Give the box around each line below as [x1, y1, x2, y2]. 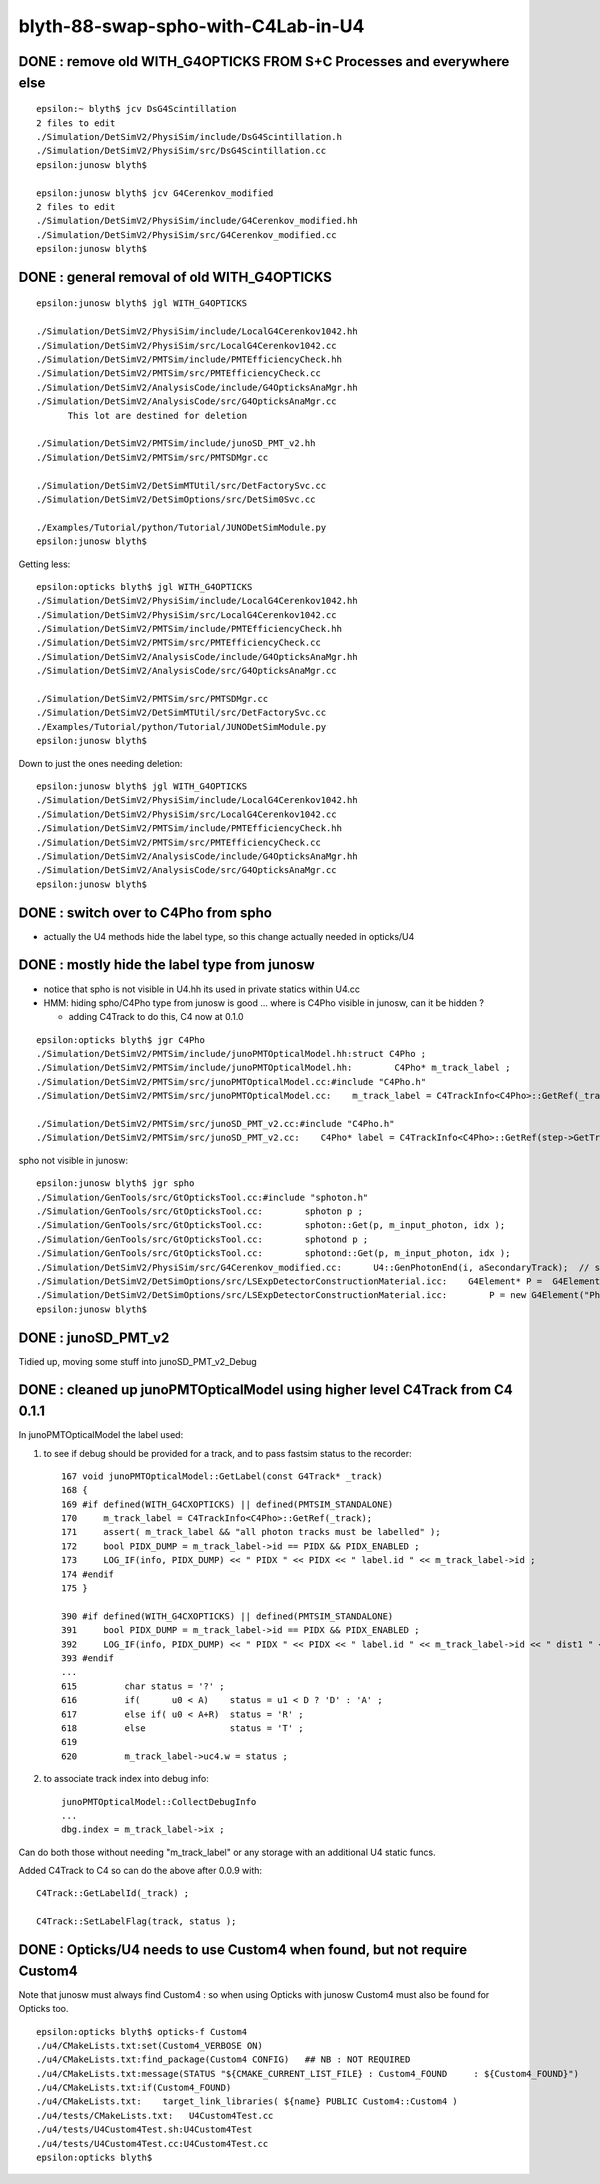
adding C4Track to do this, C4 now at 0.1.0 [68, 1011, 244, 1023]
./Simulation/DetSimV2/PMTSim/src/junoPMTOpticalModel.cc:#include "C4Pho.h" [36, 1076, 427, 1087]
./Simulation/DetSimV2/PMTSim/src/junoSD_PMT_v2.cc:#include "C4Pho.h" [36, 1118, 395, 1130]
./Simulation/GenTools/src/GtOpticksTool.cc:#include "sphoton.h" [36, 1191, 369, 1203]
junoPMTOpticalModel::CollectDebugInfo [61, 1796, 257, 1807]
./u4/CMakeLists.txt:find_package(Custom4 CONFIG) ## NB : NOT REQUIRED [36, 2054, 411, 2065]
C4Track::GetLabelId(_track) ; [36, 1888, 190, 1899]
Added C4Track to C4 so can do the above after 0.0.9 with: [18, 1865, 263, 1877]
